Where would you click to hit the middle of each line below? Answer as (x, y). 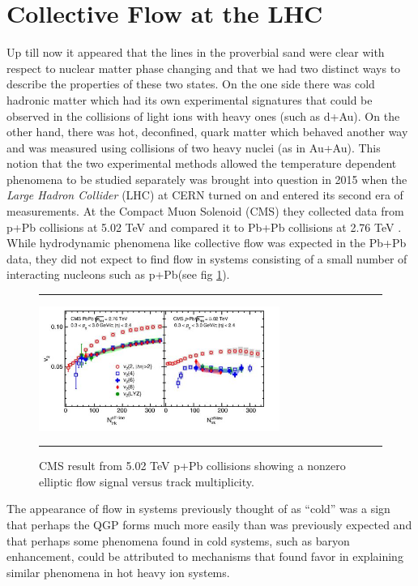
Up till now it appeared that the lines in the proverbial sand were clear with (196, 52)
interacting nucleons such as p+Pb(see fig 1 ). (118, 274)
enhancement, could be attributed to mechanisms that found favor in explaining (205, 556)
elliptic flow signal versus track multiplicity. (147, 481)
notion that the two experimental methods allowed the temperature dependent (202, 163)
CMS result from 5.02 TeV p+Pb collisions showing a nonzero (192, 466)
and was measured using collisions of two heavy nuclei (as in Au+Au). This (194, 147)
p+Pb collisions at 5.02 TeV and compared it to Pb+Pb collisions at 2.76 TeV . (204, 227)
